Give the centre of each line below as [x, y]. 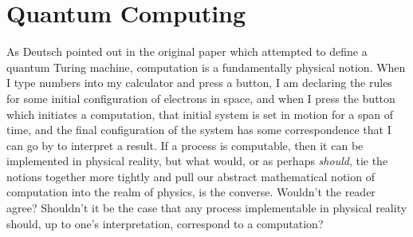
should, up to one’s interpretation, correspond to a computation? [165, 223]
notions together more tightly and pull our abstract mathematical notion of [191, 176]
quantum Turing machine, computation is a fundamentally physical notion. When [206, 67]
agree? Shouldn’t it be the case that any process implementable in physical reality [207, 208]
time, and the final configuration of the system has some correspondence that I [199, 130]
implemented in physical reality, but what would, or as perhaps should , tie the [197, 161]
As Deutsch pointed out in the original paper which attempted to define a [187, 51]
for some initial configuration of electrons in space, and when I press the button [201, 98]
